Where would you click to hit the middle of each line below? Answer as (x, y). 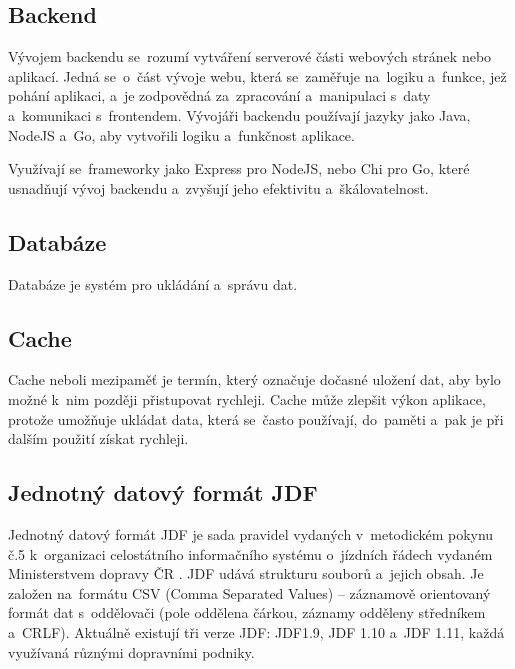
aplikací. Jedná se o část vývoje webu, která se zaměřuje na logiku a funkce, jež (257, 75)
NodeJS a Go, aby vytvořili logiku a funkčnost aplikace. (181, 134)
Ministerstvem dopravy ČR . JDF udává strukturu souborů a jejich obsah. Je (246, 573)
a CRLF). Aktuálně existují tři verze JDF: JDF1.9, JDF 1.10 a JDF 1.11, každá (256, 631)
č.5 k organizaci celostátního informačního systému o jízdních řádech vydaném (250, 553)
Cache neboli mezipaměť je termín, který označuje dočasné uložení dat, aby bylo (254, 379)
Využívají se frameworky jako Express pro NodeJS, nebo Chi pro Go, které (239, 168)
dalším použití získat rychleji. (98, 438)
